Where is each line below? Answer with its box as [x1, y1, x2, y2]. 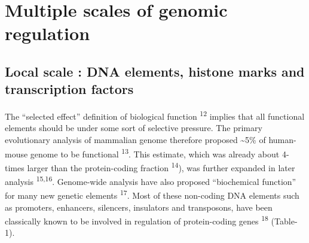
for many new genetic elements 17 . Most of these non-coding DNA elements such [5, 187, 299, 201]
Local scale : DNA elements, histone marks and [5, 62, 305, 80]
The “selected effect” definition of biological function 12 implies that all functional [5, 108, 305, 122]
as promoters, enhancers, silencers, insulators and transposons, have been [5, 201, 273, 213]
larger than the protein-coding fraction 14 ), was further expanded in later [27, 159, 295, 174]
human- [268, 133, 296, 145]
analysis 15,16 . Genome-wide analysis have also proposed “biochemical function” [5, 174, 296, 187]
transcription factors [5, 80, 134, 98]
